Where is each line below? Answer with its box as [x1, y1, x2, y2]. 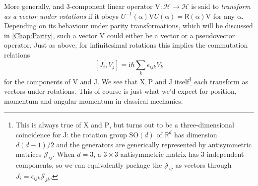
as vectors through [175, 159, 232, 170]
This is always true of [15, 120, 81, 130]
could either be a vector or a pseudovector [107, 30, 235, 40]
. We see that [97, 76, 138, 86]
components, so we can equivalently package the [15, 159, 162, 170]
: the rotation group [66, 129, 127, 139]
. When [52, 149, 75, 159]
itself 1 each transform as [174, 74, 248, 86]
